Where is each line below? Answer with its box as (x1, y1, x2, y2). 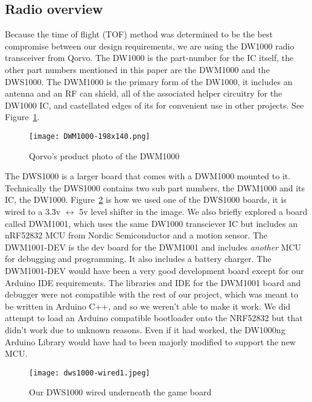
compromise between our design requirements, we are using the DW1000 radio (5, 39, 294, 52)
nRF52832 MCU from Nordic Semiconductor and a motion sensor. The (5, 229, 268, 241)
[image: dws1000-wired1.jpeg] (29, 368, 150, 377)
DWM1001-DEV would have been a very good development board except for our (5, 264, 304, 276)
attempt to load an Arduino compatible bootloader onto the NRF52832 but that (5, 311, 303, 324)
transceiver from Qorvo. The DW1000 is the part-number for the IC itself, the (5, 51, 294, 64)
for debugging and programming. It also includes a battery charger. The (5, 252, 272, 265)
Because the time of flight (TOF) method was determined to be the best (5, 28, 273, 40)
